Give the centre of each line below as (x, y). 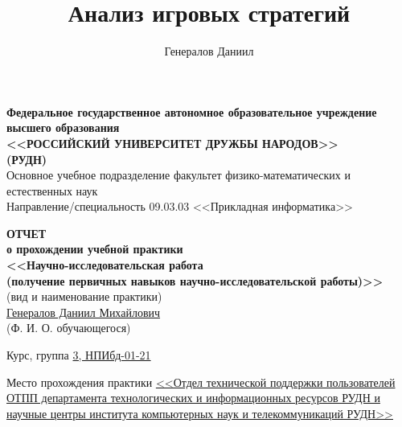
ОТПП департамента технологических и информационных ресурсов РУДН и (193, 398)
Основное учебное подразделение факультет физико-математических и (178, 175)
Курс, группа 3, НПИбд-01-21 (79, 355)
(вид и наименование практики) (84, 296)
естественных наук (52, 190)
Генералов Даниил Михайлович (84, 312)
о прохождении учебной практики (95, 249)
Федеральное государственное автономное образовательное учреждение (192, 111)
